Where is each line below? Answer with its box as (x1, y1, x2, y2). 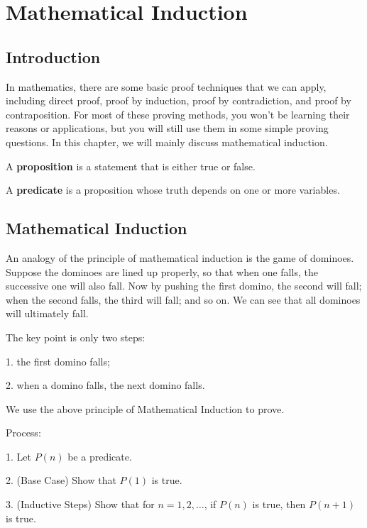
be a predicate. (67, 449, 132, 463)
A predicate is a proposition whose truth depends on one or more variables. (6, 182, 340, 197)
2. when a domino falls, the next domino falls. (6, 378, 205, 392)
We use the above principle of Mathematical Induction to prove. (6, 401, 285, 416)
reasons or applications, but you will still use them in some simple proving (6, 121, 329, 136)
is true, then (252, 497, 306, 512)
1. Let (6, 449, 31, 463)
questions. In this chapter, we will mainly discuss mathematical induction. (6, 134, 328, 149)
